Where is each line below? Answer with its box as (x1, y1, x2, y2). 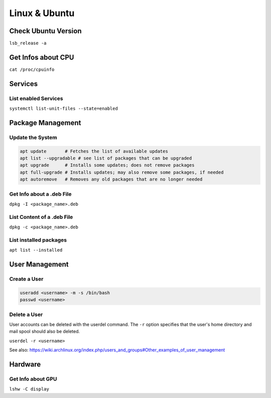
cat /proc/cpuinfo (9, 66, 55, 72)
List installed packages (9, 236, 67, 244)
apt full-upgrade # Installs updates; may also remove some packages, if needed (20, 169, 224, 175)
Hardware (9, 360, 41, 368)
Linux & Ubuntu (9, 8, 75, 19)
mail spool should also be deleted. (9, 329, 80, 335)
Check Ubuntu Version (9, 27, 82, 35)
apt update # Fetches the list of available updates (20, 148, 168, 154)
